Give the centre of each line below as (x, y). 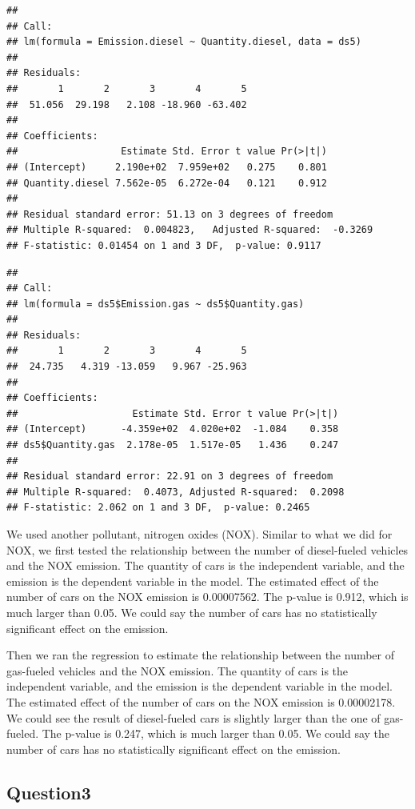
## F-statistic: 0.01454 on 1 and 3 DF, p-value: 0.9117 (164, 245)
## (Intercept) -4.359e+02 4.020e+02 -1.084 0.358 (173, 429)
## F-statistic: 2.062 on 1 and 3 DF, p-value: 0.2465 (158, 508)
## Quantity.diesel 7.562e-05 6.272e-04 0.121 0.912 (167, 183)
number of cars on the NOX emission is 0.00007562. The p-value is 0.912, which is (207, 597)
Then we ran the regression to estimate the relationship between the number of (201, 655)
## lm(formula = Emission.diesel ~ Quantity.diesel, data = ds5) (184, 42)
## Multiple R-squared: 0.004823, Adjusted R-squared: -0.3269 (190, 230)
